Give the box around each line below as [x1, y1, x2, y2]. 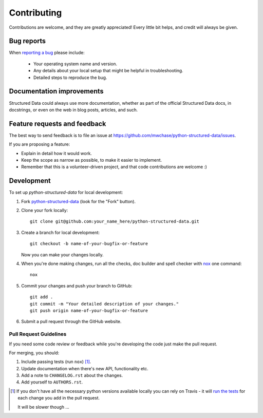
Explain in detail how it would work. [21, 150, 92, 156]
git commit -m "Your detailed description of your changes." [30, 301, 179, 306]
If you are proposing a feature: [9, 141, 70, 147]
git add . [30, 294, 53, 300]
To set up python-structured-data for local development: [9, 190, 123, 195]
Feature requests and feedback [9, 119, 107, 128]
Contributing [9, 7, 62, 18]
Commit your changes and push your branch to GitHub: [21, 283, 132, 288]
